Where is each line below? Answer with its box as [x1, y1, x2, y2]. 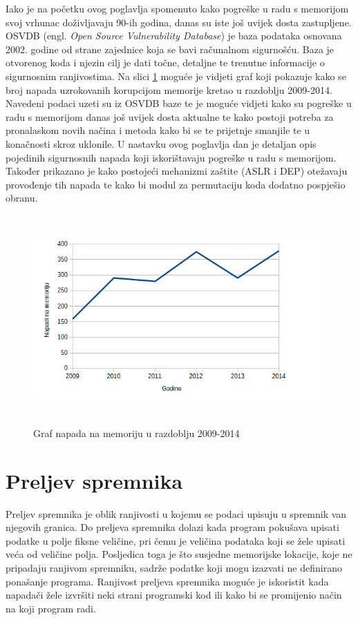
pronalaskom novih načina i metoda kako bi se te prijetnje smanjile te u [6, 123, 310, 137]
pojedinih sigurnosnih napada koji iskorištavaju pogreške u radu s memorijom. [6, 150, 337, 164]
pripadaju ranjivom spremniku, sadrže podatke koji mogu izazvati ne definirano [6, 560, 342, 574]
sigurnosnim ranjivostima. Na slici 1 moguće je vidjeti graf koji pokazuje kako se [6, 68, 346, 83]
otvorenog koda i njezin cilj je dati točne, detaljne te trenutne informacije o [6, 55, 325, 70]
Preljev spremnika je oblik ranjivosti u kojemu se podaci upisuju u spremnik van [6, 506, 347, 521]
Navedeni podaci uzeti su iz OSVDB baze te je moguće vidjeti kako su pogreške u [6, 96, 352, 110]
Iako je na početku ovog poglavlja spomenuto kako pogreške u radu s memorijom [6, 1, 349, 15]
